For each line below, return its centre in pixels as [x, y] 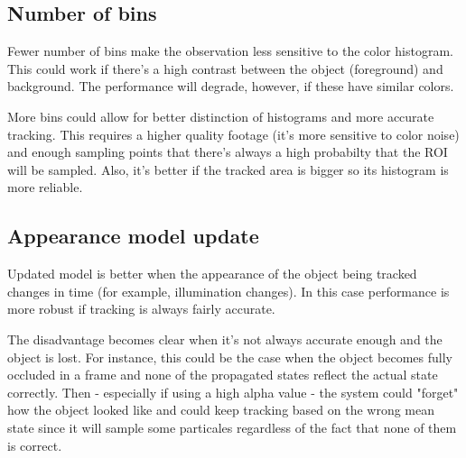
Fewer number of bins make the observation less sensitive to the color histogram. [230, 51]
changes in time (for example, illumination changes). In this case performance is [228, 291]
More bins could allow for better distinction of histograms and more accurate [221, 116]
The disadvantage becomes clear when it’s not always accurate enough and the [225, 339]
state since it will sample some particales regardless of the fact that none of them [232, 427]
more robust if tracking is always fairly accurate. [141, 309]
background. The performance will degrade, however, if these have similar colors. [231, 86]
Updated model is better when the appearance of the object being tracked [212, 274]
